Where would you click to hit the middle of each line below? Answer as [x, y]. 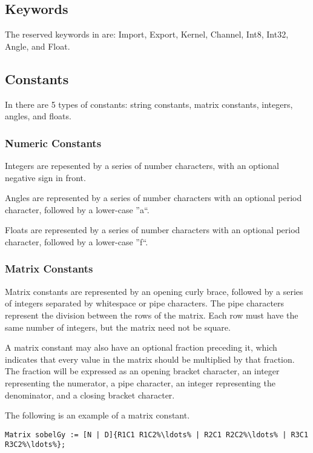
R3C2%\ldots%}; [35, 445]
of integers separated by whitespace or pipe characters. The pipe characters [145, 303]
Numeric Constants [53, 143]
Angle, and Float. [38, 46]
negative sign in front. [45, 177]
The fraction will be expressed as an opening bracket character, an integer [142, 371]
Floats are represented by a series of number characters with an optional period [153, 230]
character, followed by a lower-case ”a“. [77, 209]
